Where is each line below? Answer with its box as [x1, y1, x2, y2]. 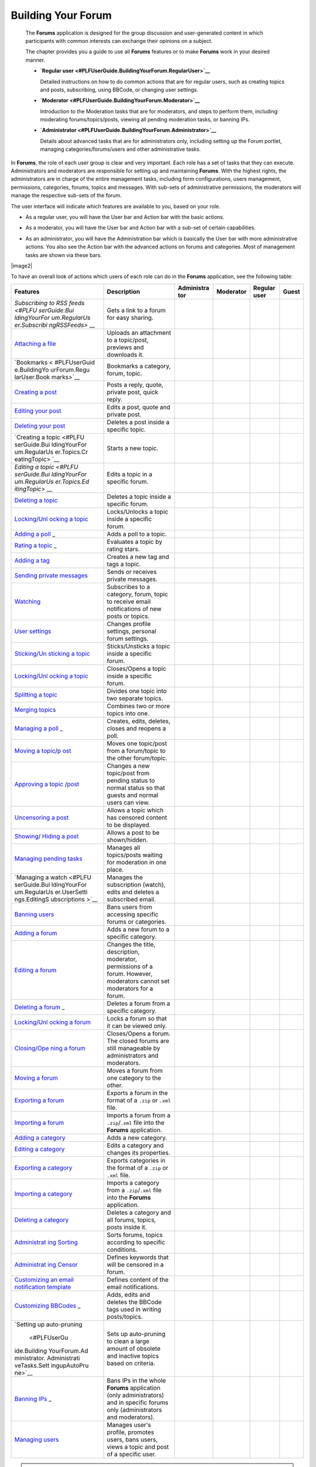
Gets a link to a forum [107, 306, 166, 314]
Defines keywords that [107, 1253, 169, 1261]
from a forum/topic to [107, 746, 166, 755]
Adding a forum [14, 929, 58, 937]
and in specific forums [107, 1398, 169, 1407]
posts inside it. [107, 1223, 147, 1231]
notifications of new [107, 604, 162, 613]
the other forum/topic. [107, 754, 168, 762]
